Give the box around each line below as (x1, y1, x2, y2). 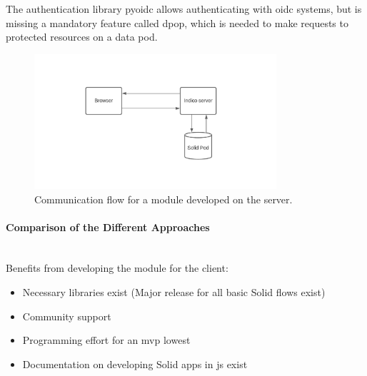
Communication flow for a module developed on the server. (34, 191, 293, 206)
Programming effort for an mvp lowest (22, 332, 191, 347)
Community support (22, 308, 111, 323)
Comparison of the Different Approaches (6, 219, 210, 234)
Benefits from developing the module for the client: (6, 260, 228, 275)
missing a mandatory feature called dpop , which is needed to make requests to (6, 15, 348, 30)
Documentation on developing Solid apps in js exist (22, 356, 248, 371)
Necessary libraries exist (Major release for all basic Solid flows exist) (22, 285, 326, 300)
